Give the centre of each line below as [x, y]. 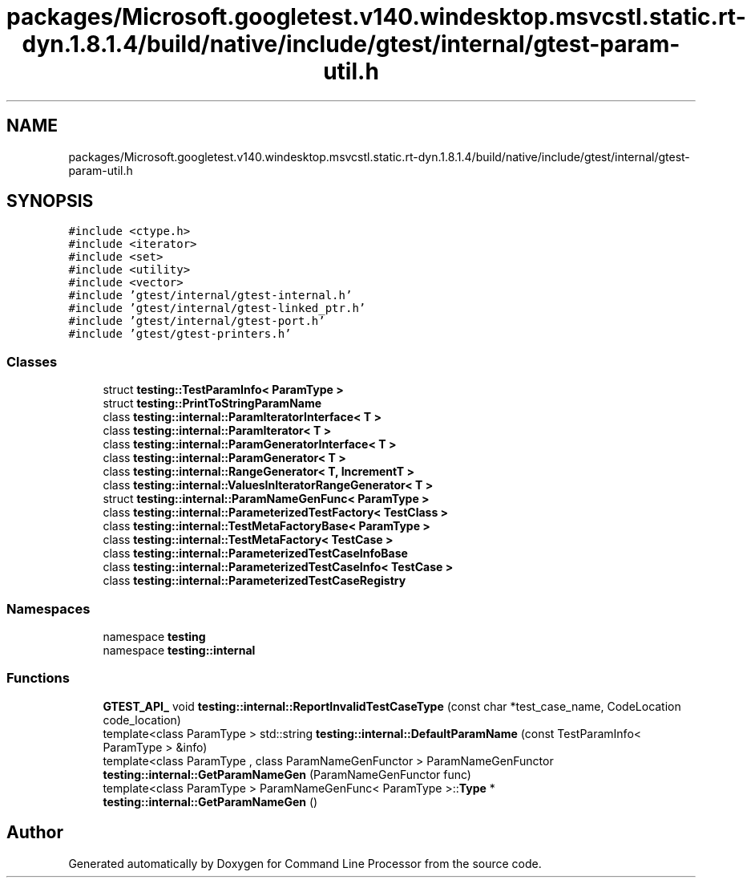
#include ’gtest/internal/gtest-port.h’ [197, 321]
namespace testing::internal [179, 650]
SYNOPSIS [50, 201]
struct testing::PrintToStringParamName [212, 403]
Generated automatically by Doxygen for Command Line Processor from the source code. [305, 863]
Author [35, 833]
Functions [38, 678]
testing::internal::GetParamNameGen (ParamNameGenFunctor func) [287, 774]
